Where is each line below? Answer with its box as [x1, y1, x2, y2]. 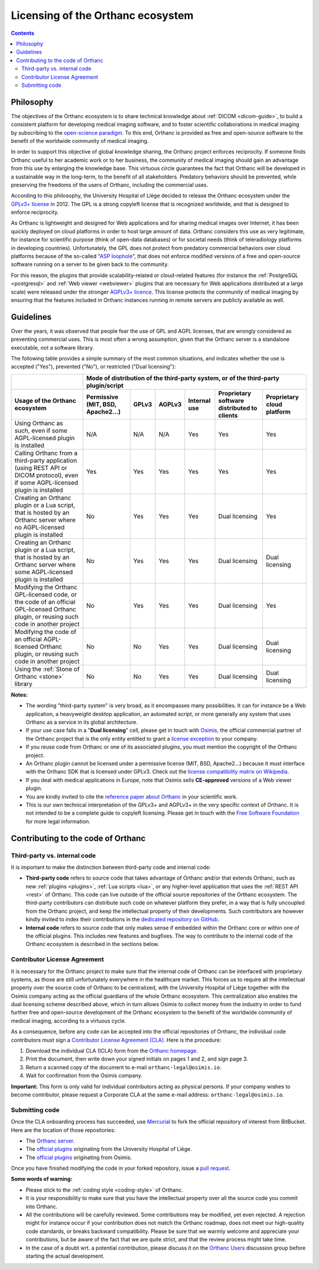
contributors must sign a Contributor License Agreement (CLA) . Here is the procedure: [11, 1036, 222, 1043]
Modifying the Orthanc [14, 583, 78, 591]
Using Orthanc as [14, 419, 63, 427]
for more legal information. [25, 818, 91, 825]
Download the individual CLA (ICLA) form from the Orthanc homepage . [25, 1047, 198, 1055]
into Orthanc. [25, 1203, 58, 1210]
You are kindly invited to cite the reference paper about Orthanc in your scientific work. [25, 793, 238, 800]
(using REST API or [14, 464, 67, 472]
